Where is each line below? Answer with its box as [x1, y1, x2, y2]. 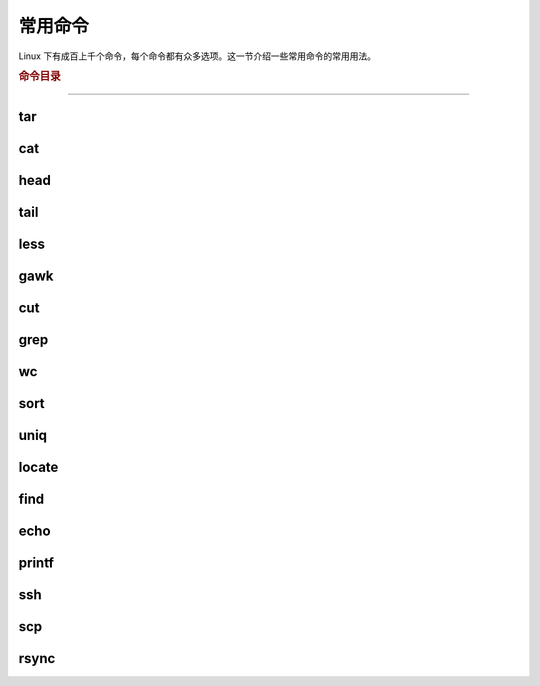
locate [18, 458, 59, 475]
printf [18, 554, 55, 571]
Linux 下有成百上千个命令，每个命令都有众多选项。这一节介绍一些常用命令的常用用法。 [18, 50, 377, 62]
